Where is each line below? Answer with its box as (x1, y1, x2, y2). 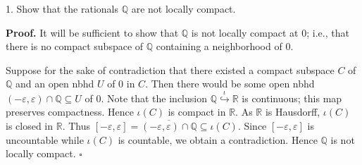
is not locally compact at (191, 25, 299, 39)
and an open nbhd (15, 76, 94, 91)
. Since (237, 118, 267, 133)
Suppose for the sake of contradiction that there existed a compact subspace (6, 62, 335, 77)
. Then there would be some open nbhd (145, 76, 315, 91)
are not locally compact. (131, 1, 236, 16)
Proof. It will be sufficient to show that (6, 25, 179, 39)
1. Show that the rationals (6, 1, 118, 16)
